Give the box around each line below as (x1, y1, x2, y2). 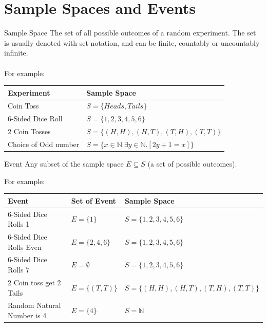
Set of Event (71, 195, 116, 206)
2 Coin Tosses (8, 126, 51, 137)
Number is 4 (8, 310, 47, 320)
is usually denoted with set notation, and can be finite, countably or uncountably (4, 37, 260, 48)
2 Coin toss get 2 (8, 277, 61, 287)
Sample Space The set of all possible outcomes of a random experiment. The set (4, 27, 256, 38)
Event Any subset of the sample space (4, 158, 124, 169)
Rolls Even (8, 241, 42, 252)
